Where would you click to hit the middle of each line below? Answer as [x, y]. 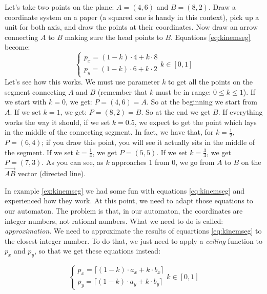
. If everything [240, 111]
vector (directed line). [52, 173]
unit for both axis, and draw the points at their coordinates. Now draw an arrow [131, 27]
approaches [129, 162]
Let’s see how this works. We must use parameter [82, 82]
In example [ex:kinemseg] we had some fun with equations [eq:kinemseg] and [125, 190]
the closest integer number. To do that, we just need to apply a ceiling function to [133, 240]
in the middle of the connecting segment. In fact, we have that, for [109, 132]
